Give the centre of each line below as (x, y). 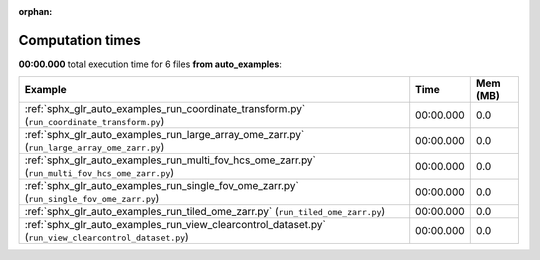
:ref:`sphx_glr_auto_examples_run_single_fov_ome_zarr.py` (161, 186)
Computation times (79, 40)
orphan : (35, 11)
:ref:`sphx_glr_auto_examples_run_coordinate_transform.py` (165, 109)
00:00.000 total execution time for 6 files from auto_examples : (150, 64)
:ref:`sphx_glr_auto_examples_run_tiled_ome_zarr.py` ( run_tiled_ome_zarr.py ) (205, 212)
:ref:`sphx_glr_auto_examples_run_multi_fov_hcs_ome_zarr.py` (170, 160)
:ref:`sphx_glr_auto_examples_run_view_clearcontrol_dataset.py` (175, 225)
